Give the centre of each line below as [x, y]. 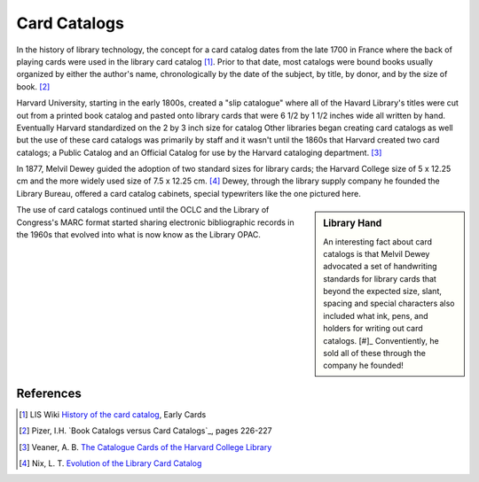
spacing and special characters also [389, 303]
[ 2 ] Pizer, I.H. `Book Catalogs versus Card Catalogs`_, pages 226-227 [145, 431]
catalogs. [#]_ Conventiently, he [381, 340]
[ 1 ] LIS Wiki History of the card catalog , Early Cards [113, 414]
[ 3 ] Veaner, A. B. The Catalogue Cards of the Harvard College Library [145, 447]
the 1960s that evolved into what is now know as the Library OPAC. [139, 235]
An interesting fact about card [378, 241]
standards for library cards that [380, 278]
